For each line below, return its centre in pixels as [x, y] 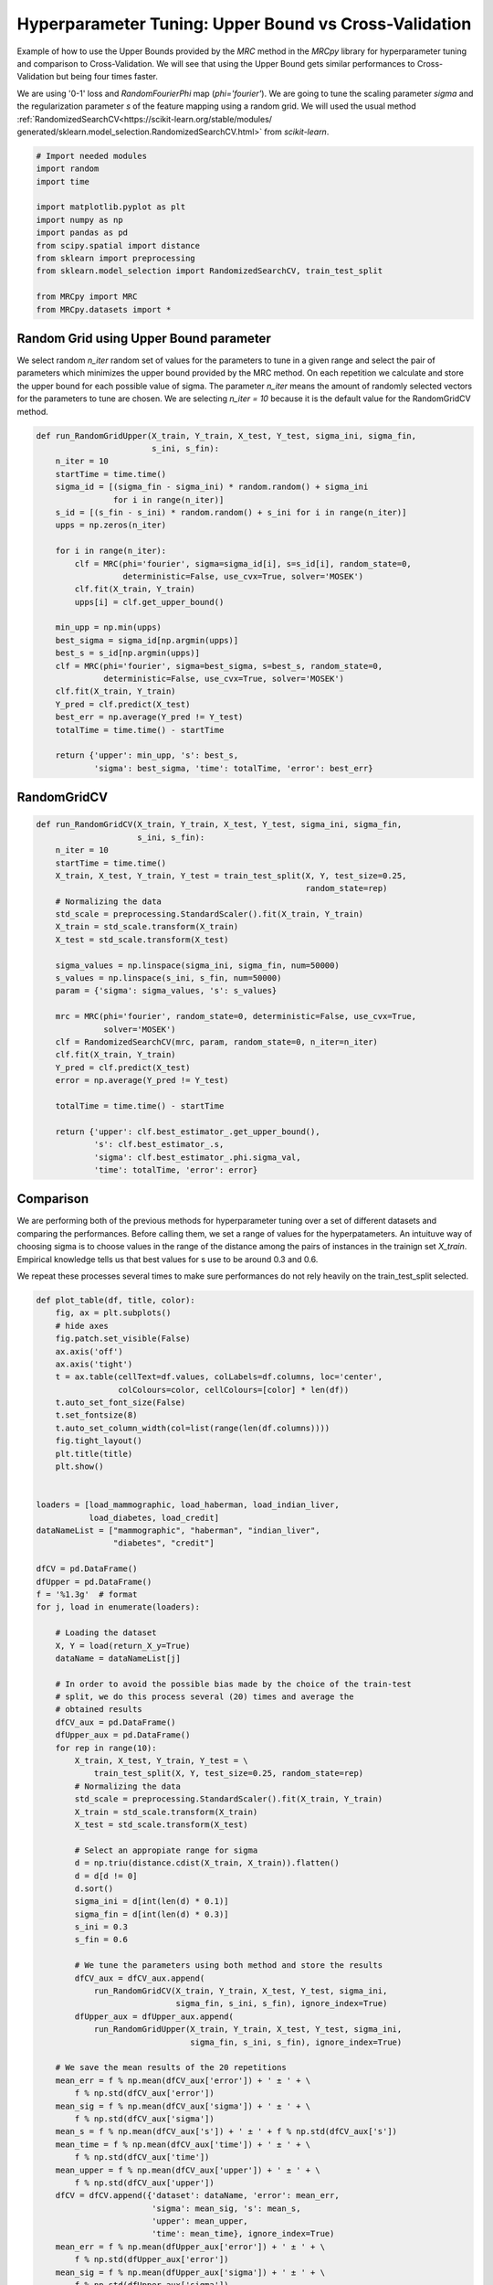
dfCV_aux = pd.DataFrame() [116, 1722]
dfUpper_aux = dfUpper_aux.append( [154, 2016]
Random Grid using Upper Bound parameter [144, 338]
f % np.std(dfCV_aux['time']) [142, 2157]
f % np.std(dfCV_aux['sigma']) [144, 2119]
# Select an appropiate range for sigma [166, 1850]
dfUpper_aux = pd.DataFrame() [123, 1735]
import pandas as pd [82, 233]
